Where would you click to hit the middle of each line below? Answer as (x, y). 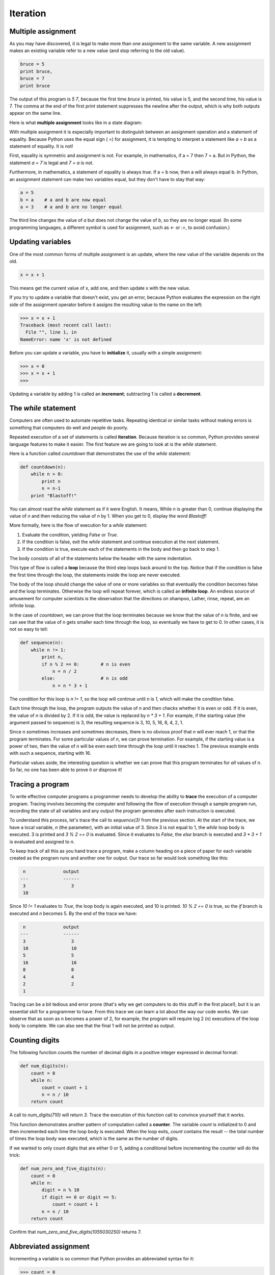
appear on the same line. (35, 113)
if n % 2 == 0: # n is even (86, 664)
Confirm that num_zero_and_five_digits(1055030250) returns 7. (75, 1232)
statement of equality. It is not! (41, 146)
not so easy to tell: (29, 629)
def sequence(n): (42, 643)
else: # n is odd (85, 679)
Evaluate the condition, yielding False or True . (70, 534)
